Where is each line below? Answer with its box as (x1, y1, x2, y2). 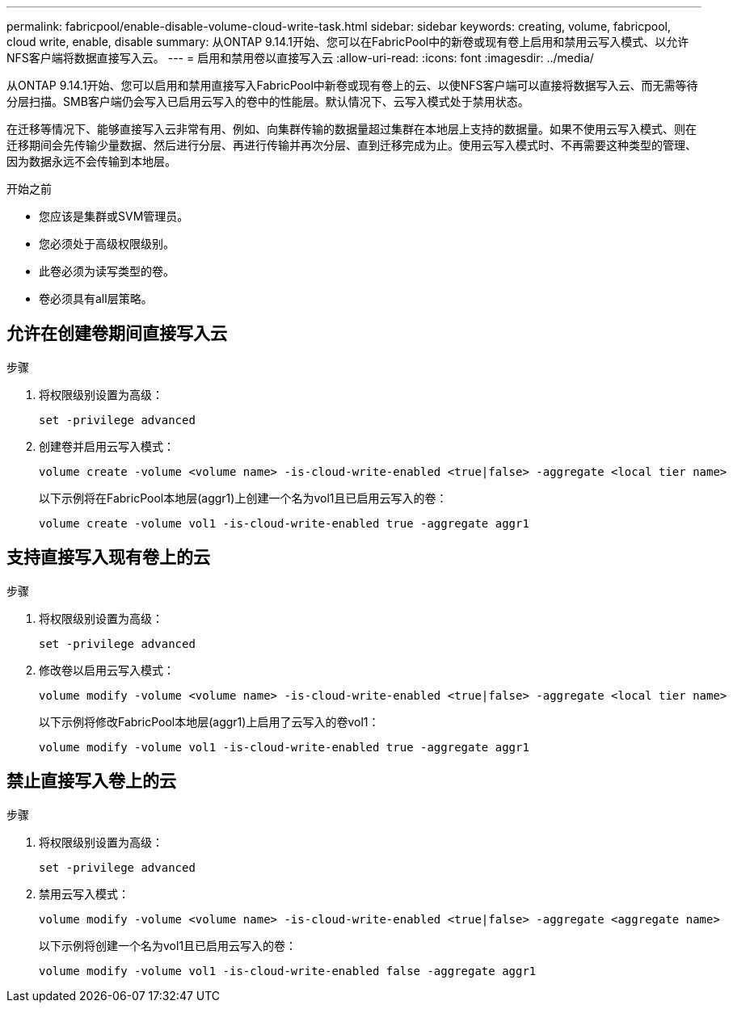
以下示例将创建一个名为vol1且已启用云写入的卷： (39, 938, 297, 952)
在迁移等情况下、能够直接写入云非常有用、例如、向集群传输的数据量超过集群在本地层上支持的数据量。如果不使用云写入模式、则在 (6, 122, 697, 136)
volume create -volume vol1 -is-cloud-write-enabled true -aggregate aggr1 (39, 516, 529, 530)
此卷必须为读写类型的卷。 (39, 264, 175, 278)
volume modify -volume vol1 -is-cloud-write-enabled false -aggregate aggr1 (39, 964, 537, 977)
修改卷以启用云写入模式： (39, 662, 175, 677)
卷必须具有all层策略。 (39, 292, 153, 305)
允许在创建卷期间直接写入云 (6, 323, 227, 344)
